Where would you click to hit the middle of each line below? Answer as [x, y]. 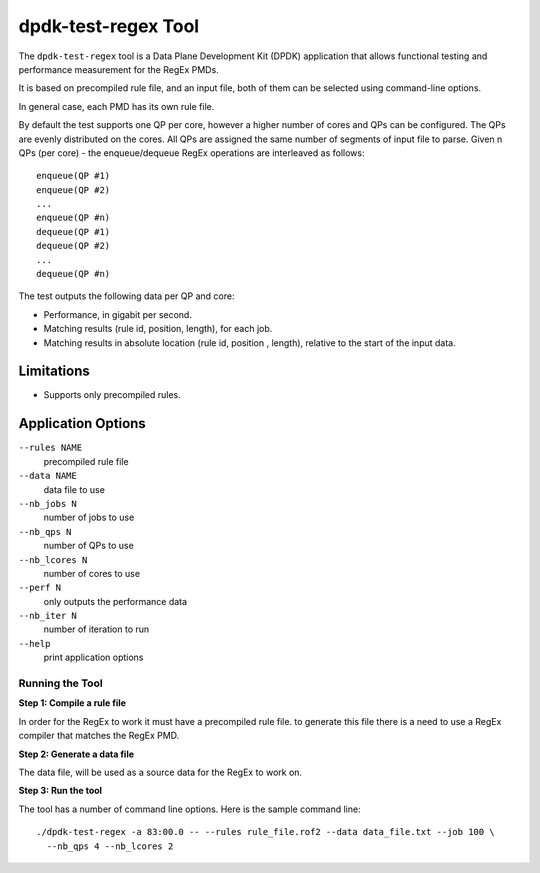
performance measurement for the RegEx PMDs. [118, 69]
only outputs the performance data [115, 601]
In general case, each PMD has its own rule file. [116, 106]
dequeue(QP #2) [73, 246]
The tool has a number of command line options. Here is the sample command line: [189, 809]
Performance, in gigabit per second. [117, 314]
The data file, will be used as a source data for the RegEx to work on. [160, 772]
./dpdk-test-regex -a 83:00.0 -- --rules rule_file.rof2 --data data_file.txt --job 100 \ [265, 832]
